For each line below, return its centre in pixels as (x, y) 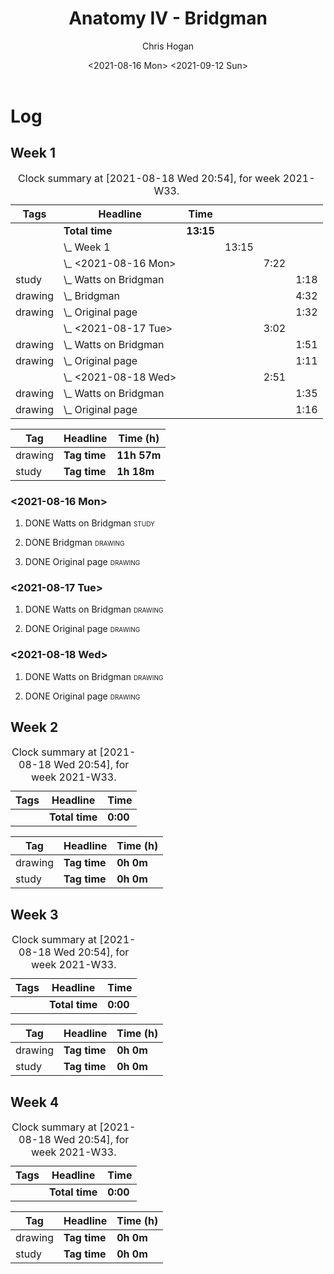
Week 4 (35, 1102)
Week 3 (34, 914)
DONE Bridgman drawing (74, 543)
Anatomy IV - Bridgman (168, 18)
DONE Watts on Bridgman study (89, 523)
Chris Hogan (168, 46)
